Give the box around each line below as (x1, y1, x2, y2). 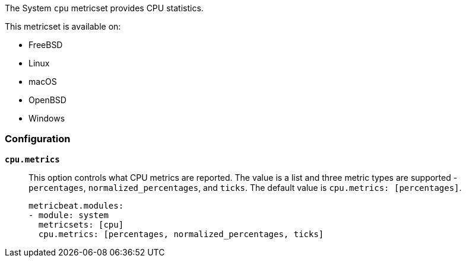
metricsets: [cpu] (38, 219, 124, 229)
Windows (28, 113, 65, 123)
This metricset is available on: (5, 21, 121, 31)
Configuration (5, 133, 71, 145)
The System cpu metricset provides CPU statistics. (5, 3, 204, 13)
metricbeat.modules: (28, 200, 124, 210)
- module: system (28, 210, 109, 220)
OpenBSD (28, 95, 66, 105)
